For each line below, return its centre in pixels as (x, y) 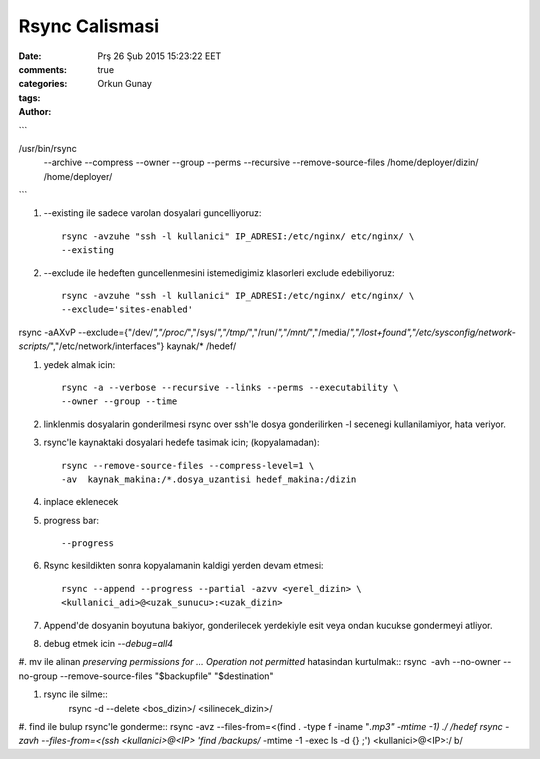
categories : (43, 84)
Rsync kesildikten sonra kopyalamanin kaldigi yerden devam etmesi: (183, 566)
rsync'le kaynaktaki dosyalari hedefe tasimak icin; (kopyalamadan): (181, 442)
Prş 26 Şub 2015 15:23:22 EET (159, 56)
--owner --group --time (119, 401)
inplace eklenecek (81, 502)
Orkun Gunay (124, 84)
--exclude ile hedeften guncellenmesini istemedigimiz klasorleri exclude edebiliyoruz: (219, 272)
